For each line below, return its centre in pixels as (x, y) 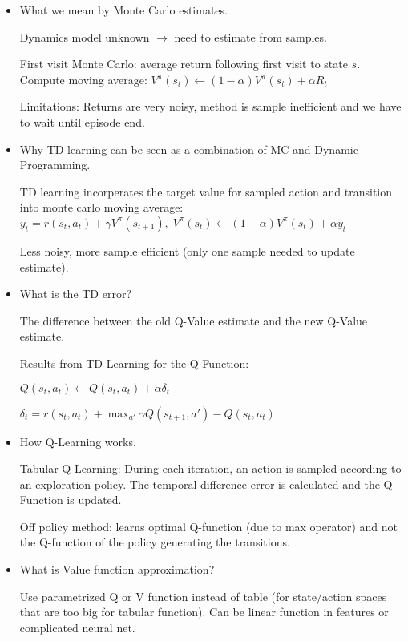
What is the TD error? (76, 294)
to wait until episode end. (82, 121)
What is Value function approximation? (117, 569)
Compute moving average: (83, 79)
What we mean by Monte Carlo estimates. (123, 10)
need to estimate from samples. (250, 36)
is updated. (94, 500)
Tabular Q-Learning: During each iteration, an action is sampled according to (210, 468)
